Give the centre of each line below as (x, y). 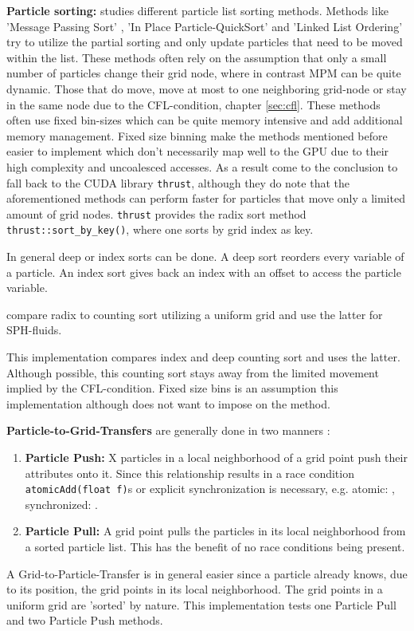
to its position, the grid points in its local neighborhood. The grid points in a (195, 589)
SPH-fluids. (34, 330)
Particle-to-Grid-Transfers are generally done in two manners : (168, 430)
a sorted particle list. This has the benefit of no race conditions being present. (215, 547)
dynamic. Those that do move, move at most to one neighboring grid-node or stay (207, 88)
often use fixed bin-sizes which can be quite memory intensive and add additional (205, 120)
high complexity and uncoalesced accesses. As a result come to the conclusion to (202, 166)
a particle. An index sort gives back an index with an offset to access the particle (204, 272)
